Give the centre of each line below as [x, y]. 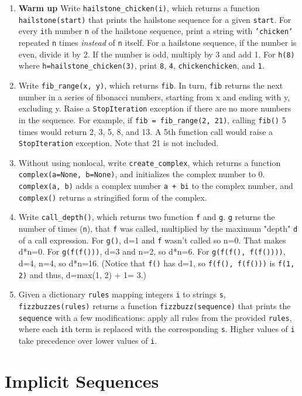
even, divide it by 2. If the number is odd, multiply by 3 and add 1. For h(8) [157, 54]
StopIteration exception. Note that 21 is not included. [119, 143]
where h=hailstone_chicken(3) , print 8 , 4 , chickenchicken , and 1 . [141, 65]
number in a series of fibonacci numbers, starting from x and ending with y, [154, 97]
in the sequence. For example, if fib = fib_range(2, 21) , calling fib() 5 [152, 119]
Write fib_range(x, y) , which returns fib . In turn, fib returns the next [151, 85]
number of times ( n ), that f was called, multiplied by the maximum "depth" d [158, 229]
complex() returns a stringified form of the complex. [113, 197]
